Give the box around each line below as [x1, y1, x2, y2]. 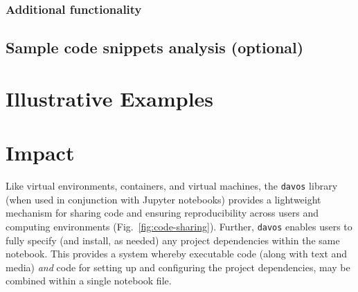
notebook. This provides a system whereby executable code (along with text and [6, 246, 348, 261]
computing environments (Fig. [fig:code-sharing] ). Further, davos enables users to [6, 219, 352, 233]
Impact [6, 138, 75, 167]
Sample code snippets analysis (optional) [6, 37, 304, 58]
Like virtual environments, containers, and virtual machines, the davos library [6, 179, 338, 193]
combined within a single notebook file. [6, 273, 172, 288]
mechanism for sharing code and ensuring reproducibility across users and [6, 206, 319, 220]
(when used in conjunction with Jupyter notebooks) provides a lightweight [6, 192, 321, 206]
